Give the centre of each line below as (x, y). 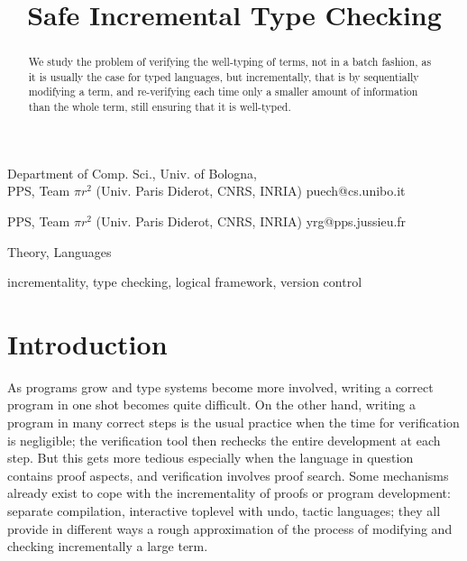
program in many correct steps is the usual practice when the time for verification (233, 423)
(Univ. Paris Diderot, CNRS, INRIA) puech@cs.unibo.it (251, 191)
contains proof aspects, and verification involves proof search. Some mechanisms (228, 475)
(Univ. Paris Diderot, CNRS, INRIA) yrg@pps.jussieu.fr (251, 221)
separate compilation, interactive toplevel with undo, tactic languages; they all (224, 511)
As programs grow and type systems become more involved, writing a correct (220, 386)
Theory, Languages (60, 251)
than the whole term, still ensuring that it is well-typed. (160, 107)
